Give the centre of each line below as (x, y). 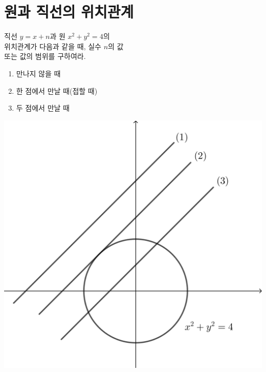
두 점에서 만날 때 (43, 108)
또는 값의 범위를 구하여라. (45, 56)
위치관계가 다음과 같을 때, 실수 (53, 46)
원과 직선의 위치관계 (69, 12)
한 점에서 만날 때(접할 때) (57, 90)
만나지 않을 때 (38, 73)
